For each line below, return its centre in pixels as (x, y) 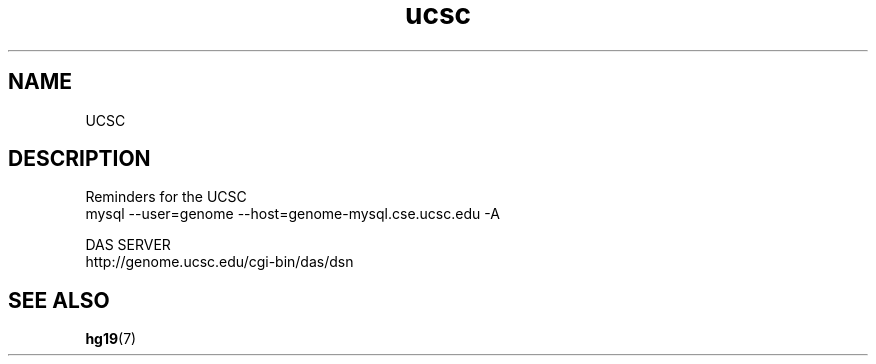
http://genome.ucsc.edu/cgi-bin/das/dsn (219, 262)
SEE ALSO (59, 300)
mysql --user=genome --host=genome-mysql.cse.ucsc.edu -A (292, 214)
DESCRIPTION (79, 159)
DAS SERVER (128, 245)
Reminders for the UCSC (166, 197)
